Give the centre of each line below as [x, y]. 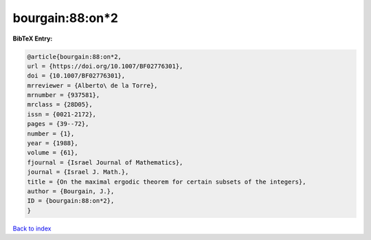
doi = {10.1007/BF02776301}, [76, 76]
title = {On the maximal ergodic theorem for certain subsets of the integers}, [167, 182]
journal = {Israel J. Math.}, [78, 172]
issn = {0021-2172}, [61, 114]
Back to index [32, 228]
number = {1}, [51, 133]
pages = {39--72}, [58, 124]
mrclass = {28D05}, [60, 105]
